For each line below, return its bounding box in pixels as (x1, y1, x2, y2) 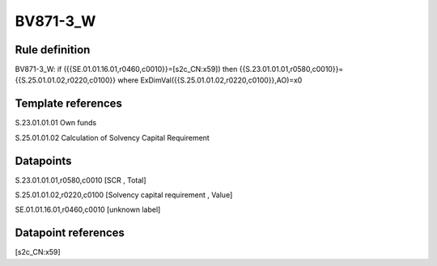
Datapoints (15, 154, 72, 167)
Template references (15, 97, 123, 111)
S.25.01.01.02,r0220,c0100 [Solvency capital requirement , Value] (15, 190, 233, 200)
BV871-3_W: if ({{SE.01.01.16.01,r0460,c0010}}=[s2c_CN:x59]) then (15, 65, 238, 74)
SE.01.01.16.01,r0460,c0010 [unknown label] (15, 205, 161, 214)
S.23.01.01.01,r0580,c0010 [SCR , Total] (15, 175, 146, 185)
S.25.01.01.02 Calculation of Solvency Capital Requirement (15, 133, 210, 142)
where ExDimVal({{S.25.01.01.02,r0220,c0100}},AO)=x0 (117, 75, 303, 85)
